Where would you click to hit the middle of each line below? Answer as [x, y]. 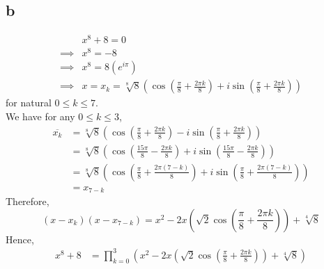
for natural [29, 103]
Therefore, [28, 201]
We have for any [40, 116]
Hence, [20, 239]
